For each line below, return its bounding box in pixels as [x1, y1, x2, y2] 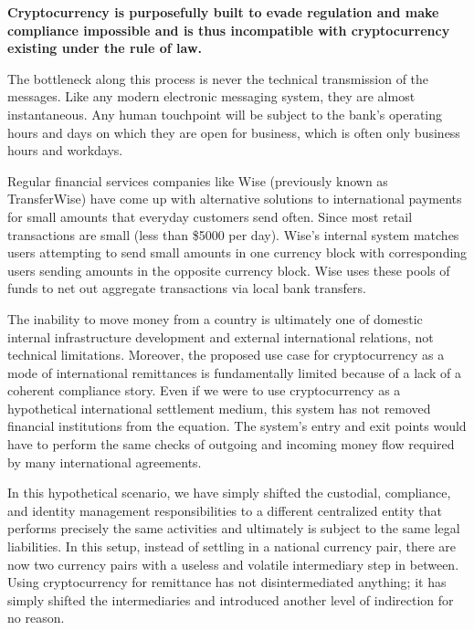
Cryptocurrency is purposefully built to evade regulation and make [7, 3, 439, 21]
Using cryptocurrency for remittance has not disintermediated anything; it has [7, 572, 447, 592]
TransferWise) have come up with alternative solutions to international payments [7, 189, 462, 208]
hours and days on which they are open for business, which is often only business [7, 122, 460, 142]
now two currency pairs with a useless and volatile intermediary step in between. [7, 554, 459, 573]
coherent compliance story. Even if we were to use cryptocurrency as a [7, 381, 401, 400]
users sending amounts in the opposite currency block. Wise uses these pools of [7, 260, 450, 279]
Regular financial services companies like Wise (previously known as [7, 171, 388, 190]
